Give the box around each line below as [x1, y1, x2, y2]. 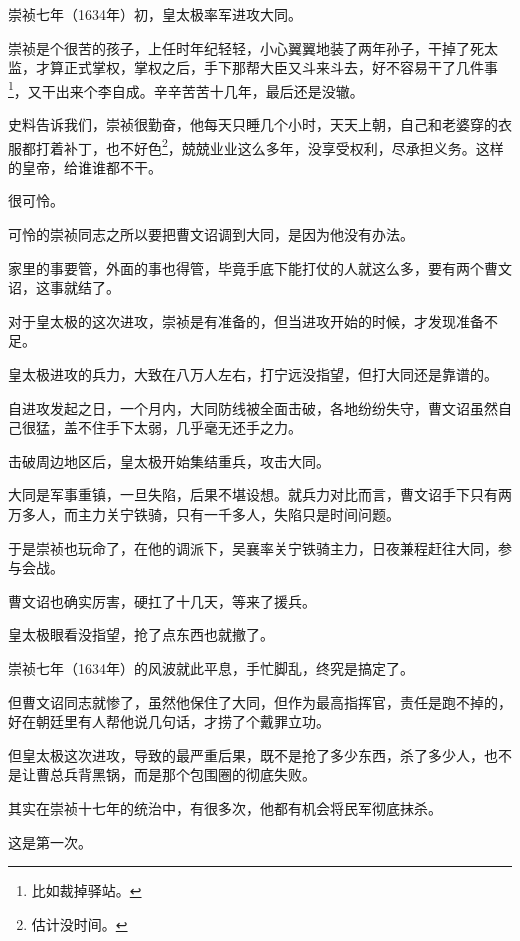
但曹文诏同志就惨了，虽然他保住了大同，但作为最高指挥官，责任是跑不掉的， [8, 691, 512, 712]
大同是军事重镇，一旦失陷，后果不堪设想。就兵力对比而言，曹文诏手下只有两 [8, 484, 512, 505]
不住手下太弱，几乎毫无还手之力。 [77, 417, 302, 438]
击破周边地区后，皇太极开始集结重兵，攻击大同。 [8, 450, 330, 471]
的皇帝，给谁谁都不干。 [8, 156, 162, 177]
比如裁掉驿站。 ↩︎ [31, 880, 142, 901]
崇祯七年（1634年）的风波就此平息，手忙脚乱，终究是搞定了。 [8, 657, 414, 678]
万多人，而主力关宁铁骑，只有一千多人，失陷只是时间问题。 [8, 504, 400, 524]
